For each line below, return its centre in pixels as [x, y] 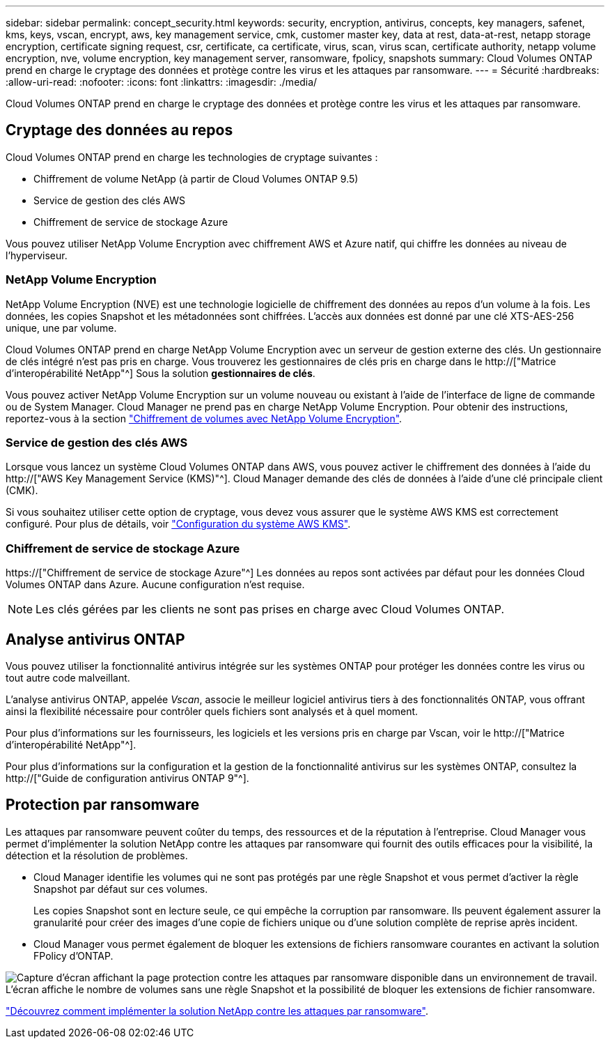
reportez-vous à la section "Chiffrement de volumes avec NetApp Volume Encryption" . [204, 418]
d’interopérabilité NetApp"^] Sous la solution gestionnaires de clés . [161, 373]
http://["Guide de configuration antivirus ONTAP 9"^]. [127, 778]
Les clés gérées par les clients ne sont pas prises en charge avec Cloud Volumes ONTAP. [270, 609]
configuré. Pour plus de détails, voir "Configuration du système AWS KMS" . [178, 524]
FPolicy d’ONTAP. [73, 955]
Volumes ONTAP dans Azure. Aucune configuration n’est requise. [155, 585]
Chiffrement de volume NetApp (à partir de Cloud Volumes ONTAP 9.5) [196, 178]
